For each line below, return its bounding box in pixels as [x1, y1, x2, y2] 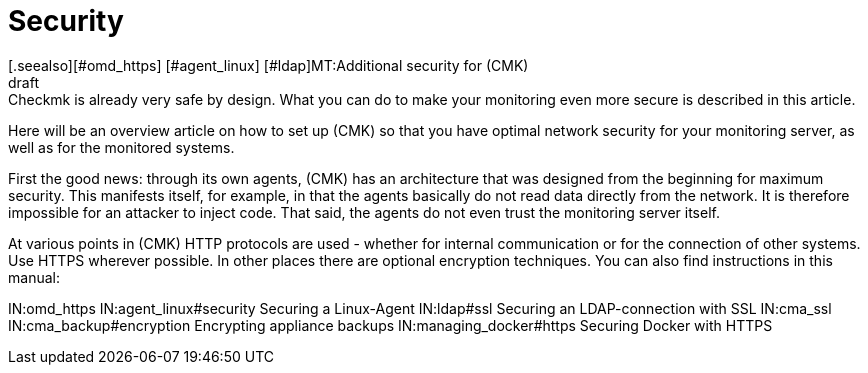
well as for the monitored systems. [8, 138, 235, 156]
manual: [8, 268, 60, 286]
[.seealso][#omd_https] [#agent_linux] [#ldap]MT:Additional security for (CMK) [8, 56, 529, 74]
